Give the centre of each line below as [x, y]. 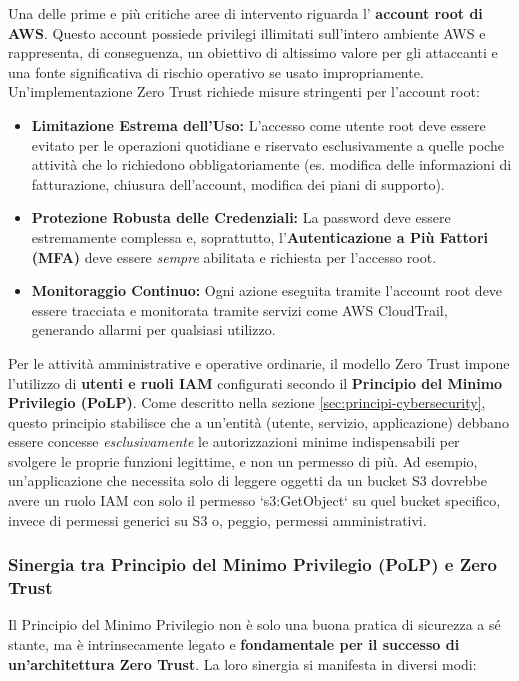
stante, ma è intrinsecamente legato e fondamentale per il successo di [234, 643]
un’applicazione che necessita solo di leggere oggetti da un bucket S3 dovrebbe [248, 480]
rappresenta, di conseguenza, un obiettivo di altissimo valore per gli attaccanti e [253, 52]
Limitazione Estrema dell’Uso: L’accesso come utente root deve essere [258, 124]
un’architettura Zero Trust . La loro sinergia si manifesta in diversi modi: [242, 663]
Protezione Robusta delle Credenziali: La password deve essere [241, 217]
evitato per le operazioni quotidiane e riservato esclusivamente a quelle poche [267, 144]
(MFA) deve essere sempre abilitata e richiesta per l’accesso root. [234, 256]
